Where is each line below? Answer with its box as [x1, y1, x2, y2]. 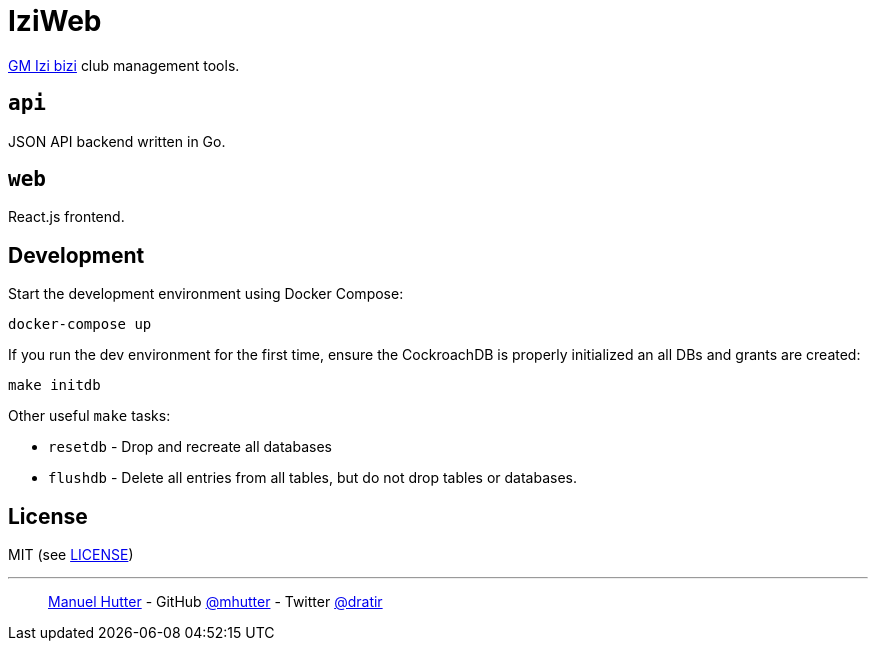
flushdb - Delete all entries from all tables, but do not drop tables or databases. [48, 469, 577, 487]
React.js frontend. [8, 208, 125, 226]
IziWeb [8, 4, 102, 38]
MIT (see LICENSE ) [8, 546, 134, 564]
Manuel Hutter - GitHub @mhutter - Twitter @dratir [48, 593, 383, 611]
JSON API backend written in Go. [8, 132, 226, 150]
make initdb [8, 377, 101, 394]
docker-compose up [8, 316, 152, 333]
